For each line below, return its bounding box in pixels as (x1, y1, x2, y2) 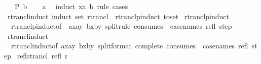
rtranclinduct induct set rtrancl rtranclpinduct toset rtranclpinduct (7, 11, 229, 21)
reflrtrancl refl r (17, 50, 68, 60)
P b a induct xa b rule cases (14, 1, 128, 11)
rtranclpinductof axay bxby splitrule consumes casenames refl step (11, 21, 232, 31)
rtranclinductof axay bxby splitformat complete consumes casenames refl (11, 40, 248, 51)
